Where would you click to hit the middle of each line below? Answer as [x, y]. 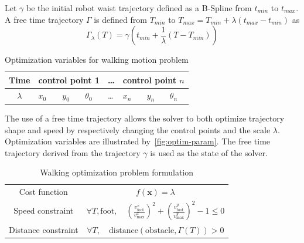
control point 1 [69, 80]
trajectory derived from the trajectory [73, 152]
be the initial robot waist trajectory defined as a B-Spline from [139, 8]
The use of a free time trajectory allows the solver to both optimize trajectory [145, 118]
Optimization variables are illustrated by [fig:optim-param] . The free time [138, 141]
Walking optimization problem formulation [117, 172]
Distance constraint [44, 229]
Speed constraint [44, 210]
